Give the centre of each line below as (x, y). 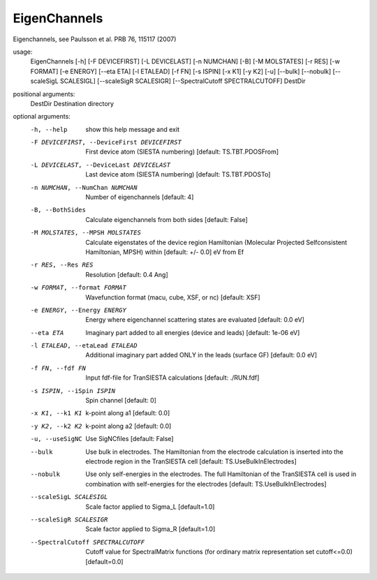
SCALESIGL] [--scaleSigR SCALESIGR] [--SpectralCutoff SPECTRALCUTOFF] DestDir (183, 81)
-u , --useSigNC (57, 439)
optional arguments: (42, 117)
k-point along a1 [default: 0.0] (128, 413)
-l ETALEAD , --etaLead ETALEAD (84, 346)
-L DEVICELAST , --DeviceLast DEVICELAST (101, 165)
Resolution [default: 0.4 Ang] (127, 274)
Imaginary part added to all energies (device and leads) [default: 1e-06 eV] (193, 332)
